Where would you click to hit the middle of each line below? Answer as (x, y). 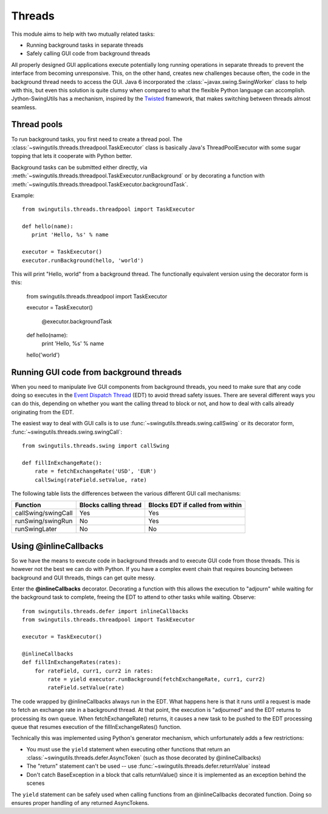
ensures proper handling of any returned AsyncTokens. (80, 803)
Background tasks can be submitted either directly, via (80, 167)
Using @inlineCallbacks (57, 546)
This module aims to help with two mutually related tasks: (83, 34)
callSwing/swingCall (44, 513)
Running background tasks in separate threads (85, 45)
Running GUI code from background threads (97, 372)
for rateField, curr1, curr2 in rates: (94, 671)
